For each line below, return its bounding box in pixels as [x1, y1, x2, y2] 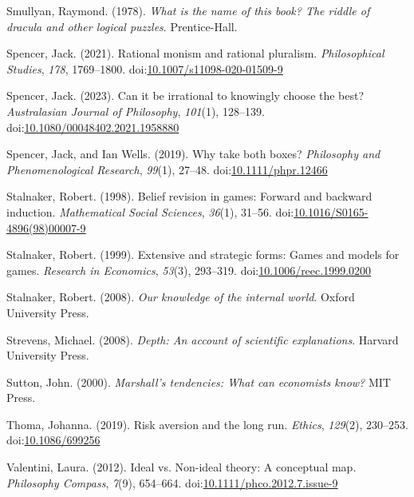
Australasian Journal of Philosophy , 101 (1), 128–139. [6, 102, 265, 119]
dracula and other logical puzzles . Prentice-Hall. [6, 18, 238, 34]
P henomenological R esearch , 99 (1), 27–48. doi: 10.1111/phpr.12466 [6, 161, 328, 177]
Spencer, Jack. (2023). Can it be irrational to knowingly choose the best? [6, 87, 365, 104]
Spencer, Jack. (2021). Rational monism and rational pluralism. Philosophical [6, 45, 384, 62]
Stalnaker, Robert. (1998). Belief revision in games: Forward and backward [6, 188, 373, 205]
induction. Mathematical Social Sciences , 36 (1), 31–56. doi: [6, 203, 294, 220]
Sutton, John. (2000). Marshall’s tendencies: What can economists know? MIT [6, 373, 391, 390]
